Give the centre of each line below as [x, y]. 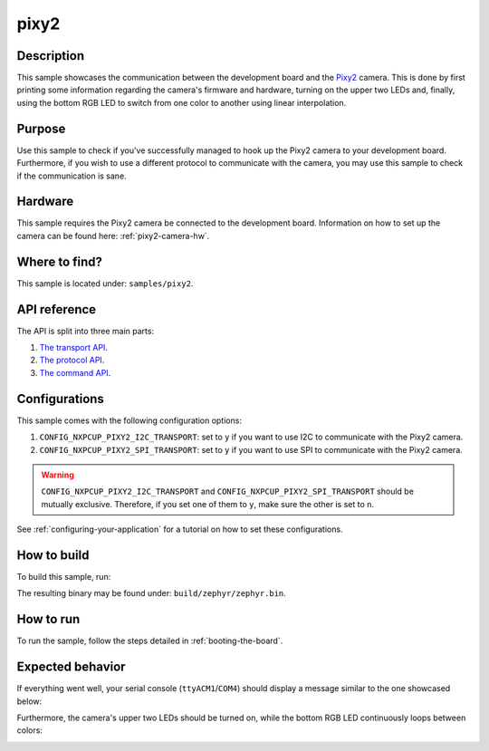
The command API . [75, 372]
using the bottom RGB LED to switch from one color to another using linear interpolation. [182, 102]
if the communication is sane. [72, 176]
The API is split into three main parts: [85, 331]
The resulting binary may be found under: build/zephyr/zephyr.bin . [152, 593]
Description [51, 56]
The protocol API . [72, 360]
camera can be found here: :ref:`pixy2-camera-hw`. [113, 236]
